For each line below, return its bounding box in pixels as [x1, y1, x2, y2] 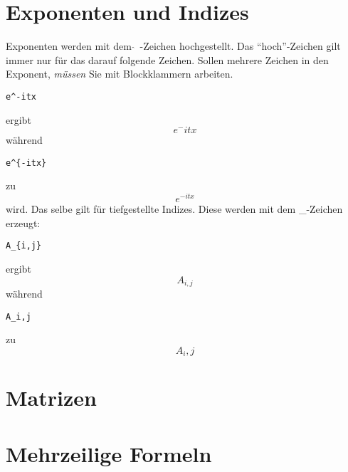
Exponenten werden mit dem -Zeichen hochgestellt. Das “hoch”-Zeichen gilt [6, 38, 341, 53]
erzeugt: [6, 215, 41, 230]
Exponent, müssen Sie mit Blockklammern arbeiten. [6, 66, 233, 81]
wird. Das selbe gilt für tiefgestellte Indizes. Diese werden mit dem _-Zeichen [6, 201, 343, 216]
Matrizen [6, 383, 97, 412]
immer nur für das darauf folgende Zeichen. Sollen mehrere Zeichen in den [6, 52, 329, 67]
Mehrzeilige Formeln [6, 439, 212, 468]
